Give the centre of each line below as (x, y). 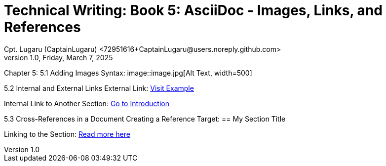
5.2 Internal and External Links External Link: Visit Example (99, 88)
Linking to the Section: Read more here (67, 134)
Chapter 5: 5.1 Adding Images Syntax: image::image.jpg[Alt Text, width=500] (128, 73)
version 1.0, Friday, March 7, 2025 (58, 57)
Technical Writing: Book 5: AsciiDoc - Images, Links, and (193, 10)
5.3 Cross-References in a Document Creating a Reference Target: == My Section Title (145, 119)
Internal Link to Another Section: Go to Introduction (87, 103)
